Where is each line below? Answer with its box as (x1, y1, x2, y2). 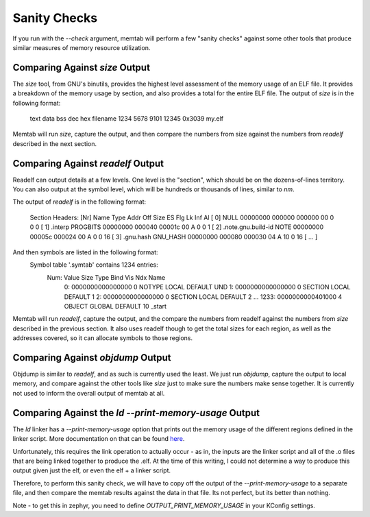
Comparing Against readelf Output (12, 158, 164, 169)
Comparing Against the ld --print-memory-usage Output (12, 407, 260, 418)
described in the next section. (12, 139, 97, 147)
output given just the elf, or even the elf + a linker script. (12, 466, 171, 474)
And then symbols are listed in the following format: (12, 248, 158, 256)
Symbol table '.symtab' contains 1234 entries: (29, 261, 159, 269)
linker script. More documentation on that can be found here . (12, 435, 185, 443)
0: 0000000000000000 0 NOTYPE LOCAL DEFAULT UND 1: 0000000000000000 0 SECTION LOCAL (64, 283, 351, 291)
